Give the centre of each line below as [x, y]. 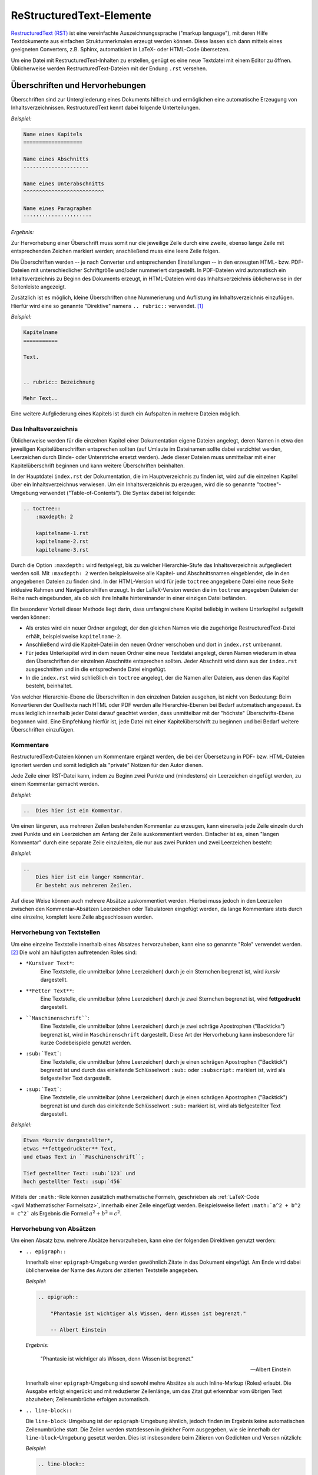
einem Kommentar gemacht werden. [55, 784]
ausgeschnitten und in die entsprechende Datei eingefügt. [96, 669]
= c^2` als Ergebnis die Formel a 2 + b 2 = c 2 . [66, 1213]
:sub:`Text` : [44, 1054]
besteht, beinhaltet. [49, 686]
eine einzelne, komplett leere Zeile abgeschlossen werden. [82, 917]
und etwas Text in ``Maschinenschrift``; [84, 1157]
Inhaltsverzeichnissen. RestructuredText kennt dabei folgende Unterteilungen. [105, 108]
